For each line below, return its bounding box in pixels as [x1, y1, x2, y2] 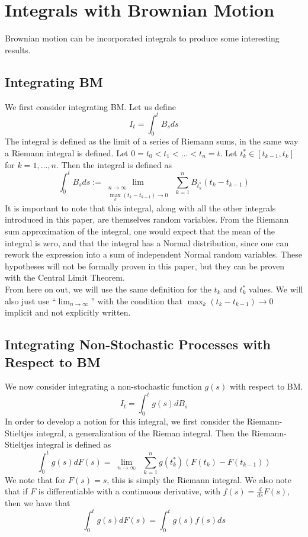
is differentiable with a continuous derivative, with [38, 485, 220, 497]
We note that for [5, 473, 66, 485]
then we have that [5, 497, 70, 509]
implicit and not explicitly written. [5, 306, 131, 319]
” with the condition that [91, 294, 182, 307]
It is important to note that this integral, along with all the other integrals [5, 201, 276, 214]
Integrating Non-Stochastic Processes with [5, 335, 271, 353]
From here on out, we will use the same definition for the [5, 283, 211, 295]
